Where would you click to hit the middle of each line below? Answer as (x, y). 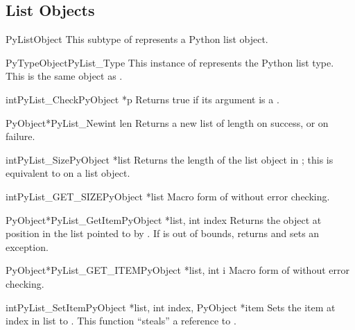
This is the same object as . (64, 76)
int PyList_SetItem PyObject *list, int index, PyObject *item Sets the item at (171, 307)
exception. (27, 246)
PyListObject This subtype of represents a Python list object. (137, 39)
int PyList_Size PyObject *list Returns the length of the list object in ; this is (170, 159)
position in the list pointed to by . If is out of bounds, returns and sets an (163, 233)
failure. (20, 136)
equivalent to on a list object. (68, 173)
